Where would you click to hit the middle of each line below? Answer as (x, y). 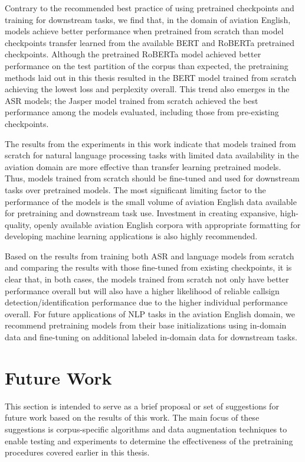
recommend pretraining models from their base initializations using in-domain (146, 325)
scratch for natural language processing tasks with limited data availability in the (152, 155)
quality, (18, 224)
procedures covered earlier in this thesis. (77, 452)
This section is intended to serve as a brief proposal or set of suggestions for (142, 406)
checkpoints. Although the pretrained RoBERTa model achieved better (133, 54)
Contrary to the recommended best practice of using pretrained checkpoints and (150, 8)
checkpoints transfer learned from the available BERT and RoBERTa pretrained (150, 42)
